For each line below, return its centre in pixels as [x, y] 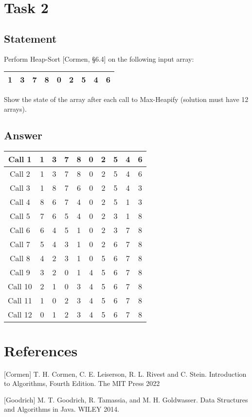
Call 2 [20, 173]
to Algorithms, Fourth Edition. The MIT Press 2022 [82, 383]
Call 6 [20, 230]
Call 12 [20, 314]
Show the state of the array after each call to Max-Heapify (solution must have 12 [126, 99]
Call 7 [20, 244]
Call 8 [20, 258]
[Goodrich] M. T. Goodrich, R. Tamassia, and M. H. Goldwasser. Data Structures [126, 399]
